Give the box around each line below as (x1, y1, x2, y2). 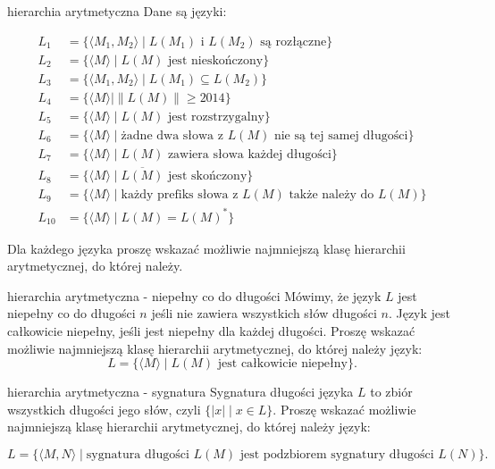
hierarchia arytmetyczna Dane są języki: (7, 2, 227, 20)
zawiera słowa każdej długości (167, 147, 331, 161)
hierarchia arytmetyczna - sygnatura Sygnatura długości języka (7, 382, 354, 401)
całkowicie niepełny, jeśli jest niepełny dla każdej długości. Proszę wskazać (7, 322, 415, 339)
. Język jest (388, 304, 451, 322)
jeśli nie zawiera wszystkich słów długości (151, 304, 377, 322)
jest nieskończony (167, 54, 264, 67)
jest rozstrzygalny (167, 110, 264, 123)
